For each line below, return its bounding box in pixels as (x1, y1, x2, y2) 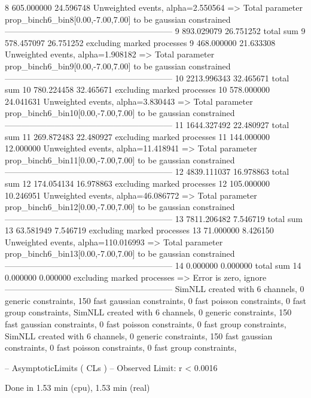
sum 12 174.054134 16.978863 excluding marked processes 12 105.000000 (5, 177, 270, 189)
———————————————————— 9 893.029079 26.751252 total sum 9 (5, 25, 306, 37)
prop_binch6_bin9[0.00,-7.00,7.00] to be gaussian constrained (5, 59, 231, 72)
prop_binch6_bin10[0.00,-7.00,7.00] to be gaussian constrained (5, 107, 235, 119)
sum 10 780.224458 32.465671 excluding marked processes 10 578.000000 (5, 83, 270, 96)
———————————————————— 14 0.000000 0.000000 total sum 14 (5, 259, 301, 272)
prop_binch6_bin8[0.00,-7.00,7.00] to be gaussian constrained (5, 13, 231, 25)
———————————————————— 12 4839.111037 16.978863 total (5, 165, 289, 178)
